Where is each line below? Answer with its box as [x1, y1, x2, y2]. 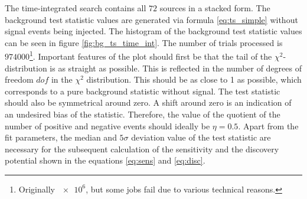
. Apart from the [238, 119, 299, 132]
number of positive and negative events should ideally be [5, 119, 210, 132]
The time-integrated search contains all [5, 2, 146, 14]
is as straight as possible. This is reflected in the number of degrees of [50, 61, 302, 74]
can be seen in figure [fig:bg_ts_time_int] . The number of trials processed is [5, 36, 283, 48]
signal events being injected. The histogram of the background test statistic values [5, 25, 302, 37]
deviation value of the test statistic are [131, 131, 271, 143]
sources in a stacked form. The [159, 2, 270, 14]
